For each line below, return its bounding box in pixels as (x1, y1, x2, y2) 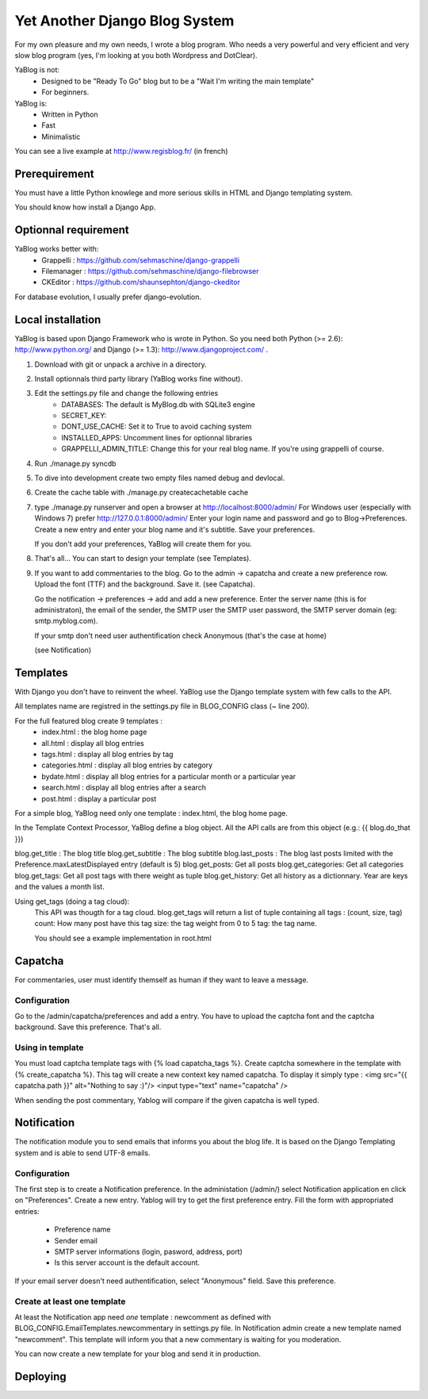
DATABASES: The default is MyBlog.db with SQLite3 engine (61, 399, 255, 409)
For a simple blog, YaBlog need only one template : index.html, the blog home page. (14, 808, 289, 817)
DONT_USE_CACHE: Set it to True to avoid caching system (61, 421, 252, 432)
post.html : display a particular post (41, 794, 157, 803)
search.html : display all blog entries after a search (41, 782, 206, 793)
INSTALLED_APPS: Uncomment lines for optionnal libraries (61, 432, 253, 442)
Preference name (54, 1224, 111, 1234)
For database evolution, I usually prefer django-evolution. (14, 292, 202, 302)
